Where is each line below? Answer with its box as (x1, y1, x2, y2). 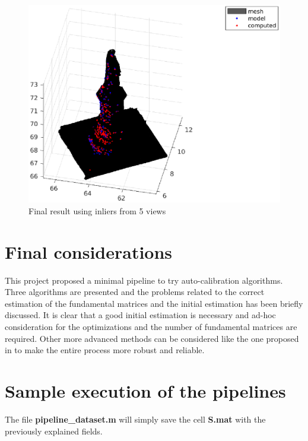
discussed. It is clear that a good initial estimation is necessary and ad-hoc (5, 309, 276, 321)
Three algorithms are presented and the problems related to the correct (5, 285, 265, 298)
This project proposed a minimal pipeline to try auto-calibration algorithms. (5, 274, 283, 286)
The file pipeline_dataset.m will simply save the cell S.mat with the (5, 413, 266, 425)
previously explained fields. (5, 424, 103, 437)
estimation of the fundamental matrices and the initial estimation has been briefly (5, 297, 303, 309)
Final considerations (5, 239, 173, 264)
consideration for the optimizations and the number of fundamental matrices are (5, 321, 297, 332)
